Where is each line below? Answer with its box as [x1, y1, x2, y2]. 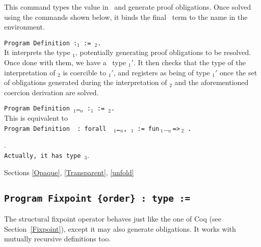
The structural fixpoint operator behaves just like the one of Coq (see [4, 213, 221, 224]
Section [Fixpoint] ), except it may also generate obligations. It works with [4, 223, 236, 234]
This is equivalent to [4, 113, 68, 123]
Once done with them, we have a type [4, 57, 126, 68]
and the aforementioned [174, 77, 249, 88]
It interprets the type [4, 47, 70, 58]
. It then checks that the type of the [133, 57, 246, 68]
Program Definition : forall [4, 125, 107, 132]
